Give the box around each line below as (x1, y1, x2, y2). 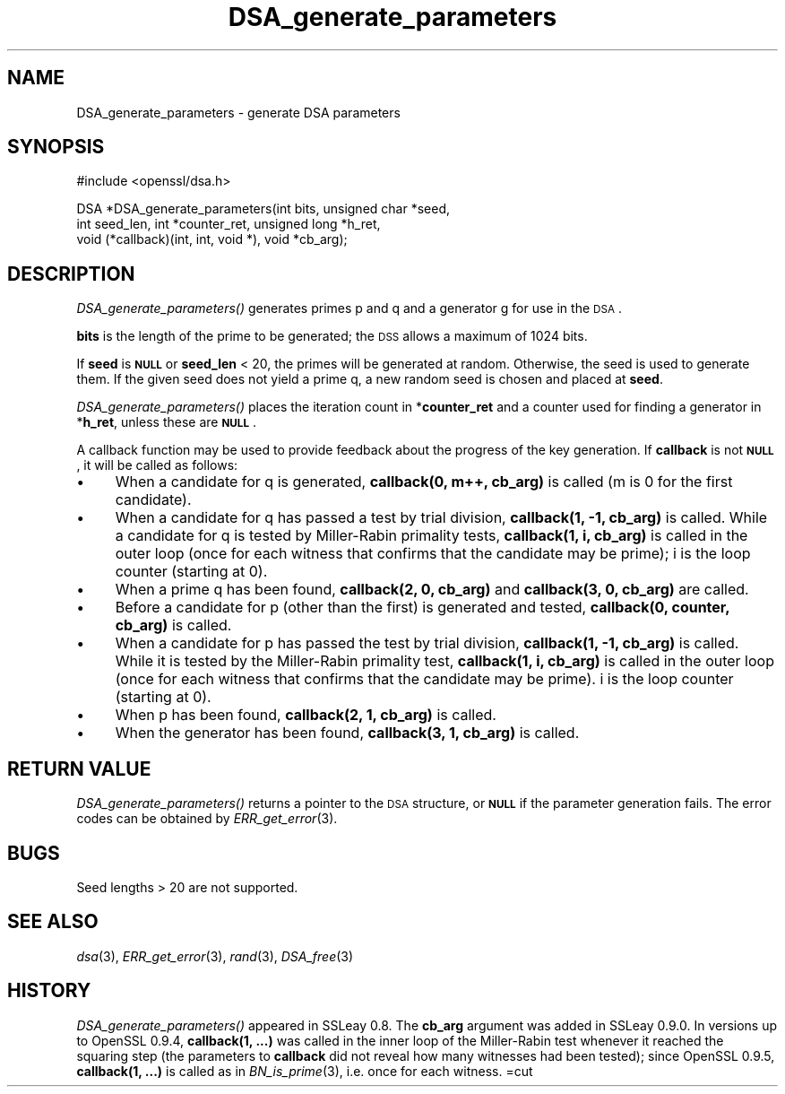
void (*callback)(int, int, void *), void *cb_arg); (76, 231, 348, 247)
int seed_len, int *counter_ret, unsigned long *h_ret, (76, 216, 381, 232)
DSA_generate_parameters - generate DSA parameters (76, 104, 401, 120)
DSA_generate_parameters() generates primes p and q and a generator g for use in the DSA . (76, 300, 622, 317)
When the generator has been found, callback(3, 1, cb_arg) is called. (115, 724, 580, 742)
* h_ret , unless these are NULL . (76, 414, 256, 430)
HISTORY (7, 979, 91, 1003)
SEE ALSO (7, 910, 99, 933)
